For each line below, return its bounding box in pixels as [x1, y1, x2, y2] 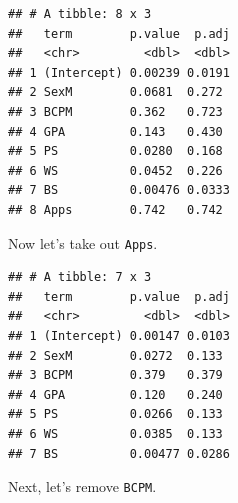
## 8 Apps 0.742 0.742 [8, 202, 223, 217]
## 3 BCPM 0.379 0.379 [8, 368, 223, 383]
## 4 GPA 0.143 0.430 [8, 124, 223, 139]
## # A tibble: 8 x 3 [8, 7, 152, 21]
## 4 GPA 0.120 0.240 [8, 387, 223, 402]
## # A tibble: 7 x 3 [8, 270, 152, 285]
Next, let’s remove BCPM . [8, 476, 157, 497]
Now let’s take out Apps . [8, 232, 158, 253]
